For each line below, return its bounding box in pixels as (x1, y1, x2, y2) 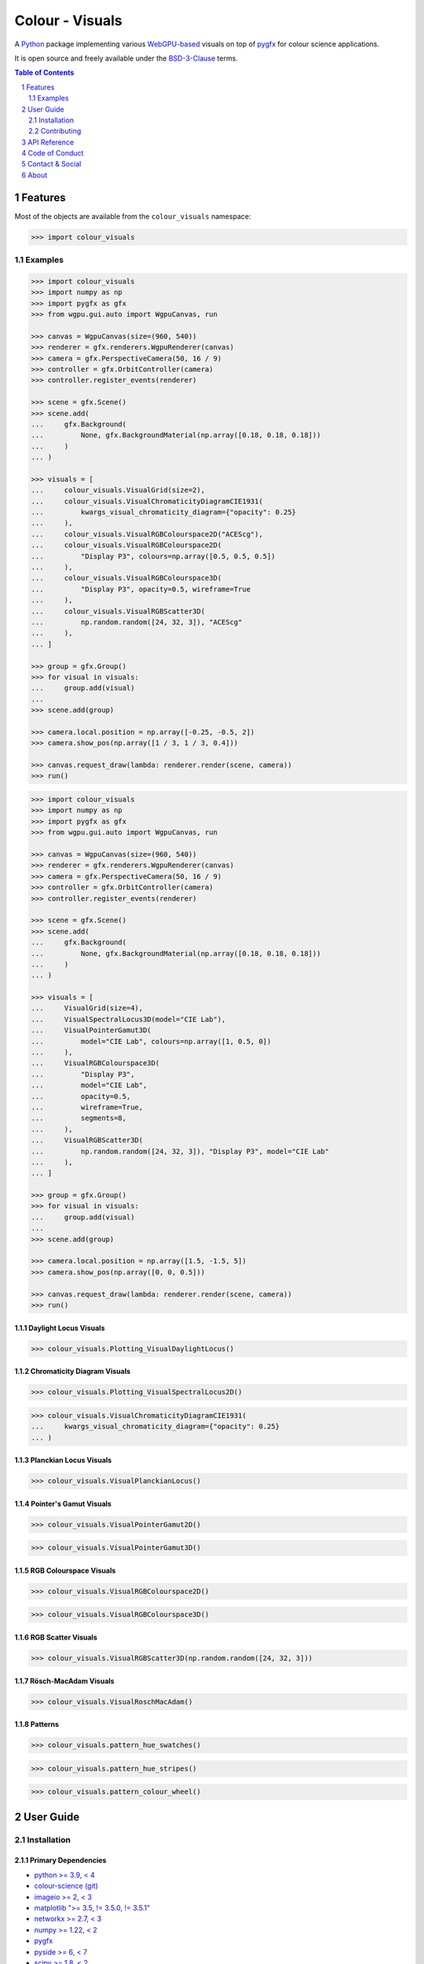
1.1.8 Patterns (14, 1720, 59, 1729)
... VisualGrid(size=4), (31, 1004, 144, 1013)
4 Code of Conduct (21, 148, 84, 158)
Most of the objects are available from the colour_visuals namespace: (14, 211, 251, 221)
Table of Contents (14, 68, 75, 78)
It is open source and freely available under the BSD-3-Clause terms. (14, 53, 239, 63)
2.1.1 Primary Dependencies (14, 1856, 107, 1865)
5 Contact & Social (21, 159, 82, 169)
